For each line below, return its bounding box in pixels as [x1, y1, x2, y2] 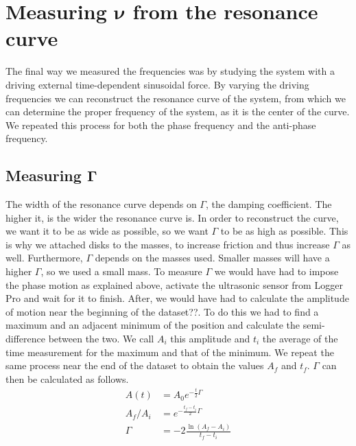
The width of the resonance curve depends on [5, 197, 197, 211]
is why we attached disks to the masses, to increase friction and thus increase [5, 237, 330, 251]
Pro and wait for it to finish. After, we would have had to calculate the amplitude [5, 291, 349, 305]
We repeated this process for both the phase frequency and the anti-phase [5, 117, 316, 132]
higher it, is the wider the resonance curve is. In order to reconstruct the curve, [5, 210, 339, 224]
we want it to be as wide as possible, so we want [5, 224, 209, 238]
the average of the [262, 331, 338, 346]
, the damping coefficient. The [205, 197, 332, 211]
